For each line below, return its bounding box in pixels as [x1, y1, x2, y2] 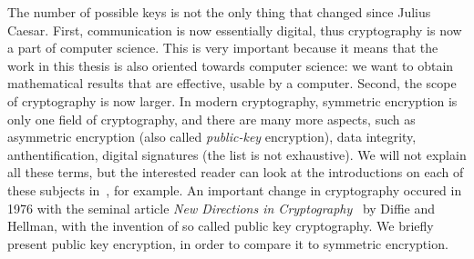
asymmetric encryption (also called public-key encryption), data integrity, [7, 127, 417, 146]
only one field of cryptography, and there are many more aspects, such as [7, 109, 416, 128]
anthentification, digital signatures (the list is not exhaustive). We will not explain [7, 144, 467, 164]
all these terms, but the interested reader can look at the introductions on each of [7, 163, 464, 182]
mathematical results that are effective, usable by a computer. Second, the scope [7, 74, 457, 93]
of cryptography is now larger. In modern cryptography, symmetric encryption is [7, 91, 458, 110]
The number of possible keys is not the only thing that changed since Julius [7, 3, 431, 21]
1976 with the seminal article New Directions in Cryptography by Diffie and [7, 198, 436, 217]
